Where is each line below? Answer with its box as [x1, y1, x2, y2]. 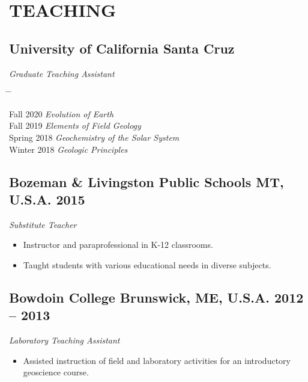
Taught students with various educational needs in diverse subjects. [23, 258, 271, 271]
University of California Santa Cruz [9, 39, 235, 57]
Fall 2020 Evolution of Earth [9, 107, 114, 120]
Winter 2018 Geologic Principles [9, 143, 128, 155]
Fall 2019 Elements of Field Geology [9, 119, 141, 132]
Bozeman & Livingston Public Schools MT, [9, 172, 284, 191]
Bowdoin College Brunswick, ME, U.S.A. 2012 [9, 288, 304, 306]
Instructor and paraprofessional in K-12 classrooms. [23, 238, 213, 251]
